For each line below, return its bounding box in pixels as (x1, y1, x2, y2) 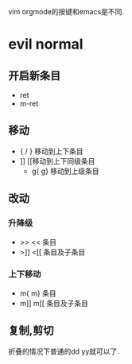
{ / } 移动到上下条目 (19, 146, 83, 156)
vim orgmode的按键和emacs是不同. (8, 7, 125, 16)
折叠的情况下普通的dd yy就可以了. (8, 347, 119, 356)
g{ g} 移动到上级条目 (31, 166, 99, 176)
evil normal (8, 35, 83, 53)
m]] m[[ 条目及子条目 (19, 298, 89, 308)
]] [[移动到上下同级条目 (19, 156, 95, 165)
